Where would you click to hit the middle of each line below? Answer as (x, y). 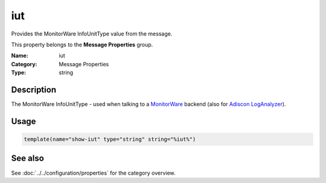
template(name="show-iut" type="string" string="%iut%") (110, 139)
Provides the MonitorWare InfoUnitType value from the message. (92, 34)
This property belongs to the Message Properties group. (82, 45)
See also (28, 159)
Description (34, 89)
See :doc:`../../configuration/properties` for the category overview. (93, 173)
